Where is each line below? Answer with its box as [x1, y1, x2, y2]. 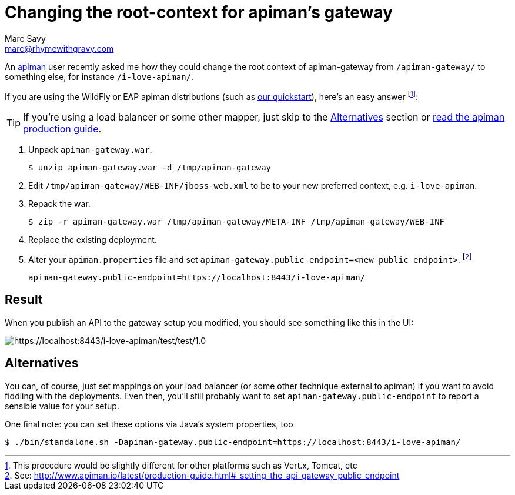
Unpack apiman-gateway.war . [28, 145, 152, 155]
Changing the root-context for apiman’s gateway [5, 2, 393, 22]
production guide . [23, 123, 102, 135]
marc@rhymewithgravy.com [5, 43, 114, 53]
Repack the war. [28, 199, 91, 209]
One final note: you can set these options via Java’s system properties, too [5, 419, 293, 429]
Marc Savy [5, 33, 46, 44]
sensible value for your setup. [5, 400, 119, 411]
